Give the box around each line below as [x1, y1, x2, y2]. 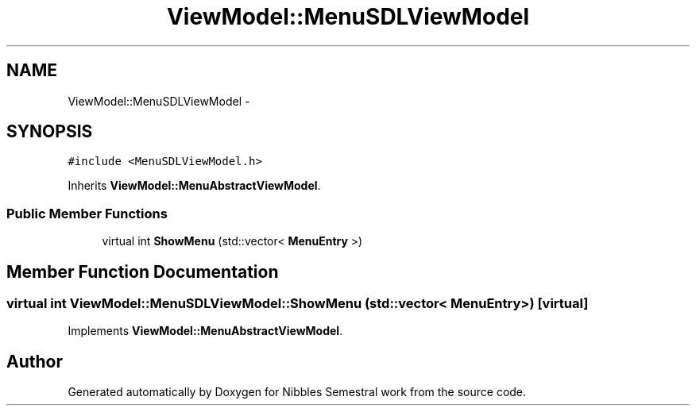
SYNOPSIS [6, 121, 93, 142]
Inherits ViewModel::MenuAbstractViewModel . [68, 179, 321, 193]
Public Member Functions [6, 205, 168, 221]
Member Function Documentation [6, 261, 279, 282]
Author [6, 351, 63, 372]
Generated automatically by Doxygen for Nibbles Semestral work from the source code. [68, 385, 527, 399]
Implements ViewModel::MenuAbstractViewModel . [68, 324, 343, 338]
